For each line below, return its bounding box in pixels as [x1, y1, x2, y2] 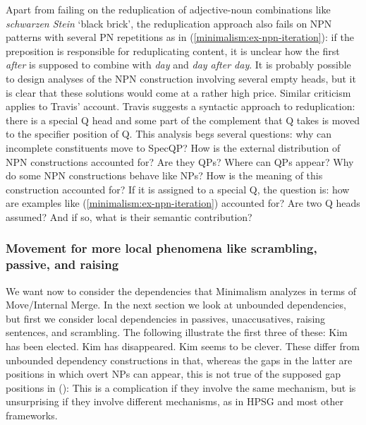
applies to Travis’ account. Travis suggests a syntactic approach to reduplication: [6, 99, 355, 114]
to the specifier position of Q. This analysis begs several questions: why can [6, 126, 331, 141]
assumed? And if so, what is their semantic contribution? [6, 209, 252, 224]
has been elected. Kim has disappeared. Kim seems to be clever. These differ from [6, 339, 360, 354]
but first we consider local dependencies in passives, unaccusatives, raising [6, 311, 326, 325]
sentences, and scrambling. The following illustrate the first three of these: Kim [6, 325, 348, 340]
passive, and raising [6, 256, 119, 273]
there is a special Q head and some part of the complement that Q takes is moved [6, 112, 360, 127]
